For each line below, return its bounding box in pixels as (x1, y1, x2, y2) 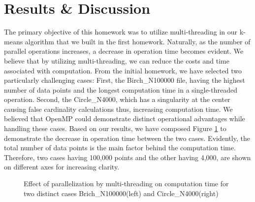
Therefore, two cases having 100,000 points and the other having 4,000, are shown (4, 152, 251, 162)
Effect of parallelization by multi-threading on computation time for (24, 178, 229, 189)
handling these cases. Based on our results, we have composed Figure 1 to (4, 123, 226, 134)
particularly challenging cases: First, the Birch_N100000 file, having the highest (4, 75, 245, 85)
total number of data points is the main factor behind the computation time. (4, 142, 236, 153)
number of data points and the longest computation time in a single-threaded (4, 84, 237, 95)
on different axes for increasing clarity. (4, 162, 120, 172)
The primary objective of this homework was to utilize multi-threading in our (4, 27, 238, 37)
